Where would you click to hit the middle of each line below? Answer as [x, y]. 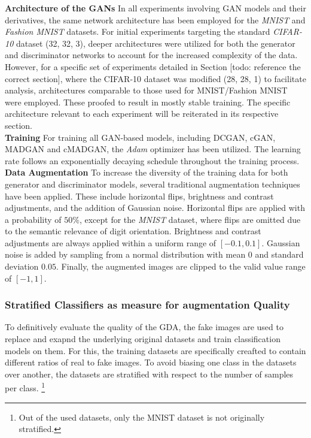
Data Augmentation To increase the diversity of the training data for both [147, 172]
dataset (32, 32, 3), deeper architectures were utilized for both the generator [155, 43]
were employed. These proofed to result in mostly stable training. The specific [148, 102]
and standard [279, 254]
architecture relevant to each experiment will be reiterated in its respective [142, 114]
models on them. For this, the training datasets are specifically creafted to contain [155, 350]
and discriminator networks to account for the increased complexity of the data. [151, 55]
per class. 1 [25, 387]
